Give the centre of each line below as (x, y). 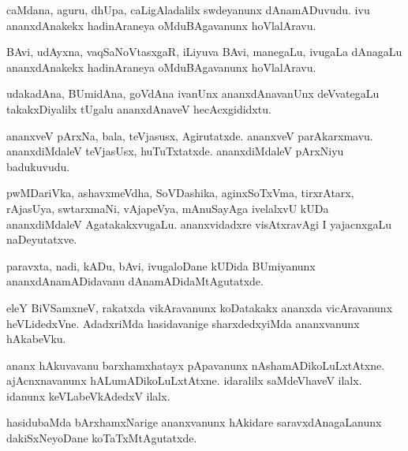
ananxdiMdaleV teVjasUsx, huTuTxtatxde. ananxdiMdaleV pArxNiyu (175, 151)
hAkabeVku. (36, 339)
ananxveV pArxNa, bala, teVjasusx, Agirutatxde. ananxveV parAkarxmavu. (190, 135)
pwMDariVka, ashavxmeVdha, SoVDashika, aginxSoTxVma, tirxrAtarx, (180, 193)
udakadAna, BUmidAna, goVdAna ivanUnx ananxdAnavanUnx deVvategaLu (193, 93)
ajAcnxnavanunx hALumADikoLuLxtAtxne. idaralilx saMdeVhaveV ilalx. (184, 380)
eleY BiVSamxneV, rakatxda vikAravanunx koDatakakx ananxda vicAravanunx (200, 307)
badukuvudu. (38, 166)
